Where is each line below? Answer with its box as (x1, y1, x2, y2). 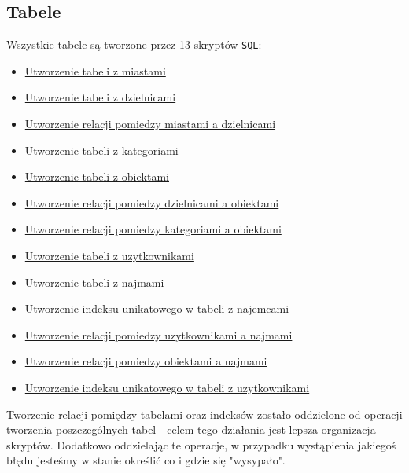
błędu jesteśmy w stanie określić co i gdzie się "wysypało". (6, 452, 286, 468)
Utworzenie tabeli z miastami (24, 62, 166, 79)
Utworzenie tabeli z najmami (24, 273, 164, 290)
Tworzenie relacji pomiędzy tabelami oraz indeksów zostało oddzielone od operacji (6, 405, 403, 422)
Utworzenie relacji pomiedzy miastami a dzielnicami (24, 115, 276, 132)
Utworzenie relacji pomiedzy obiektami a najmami (24, 353, 267, 369)
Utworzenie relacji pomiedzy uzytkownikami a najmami (24, 326, 293, 343)
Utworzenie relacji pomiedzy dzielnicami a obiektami (24, 194, 279, 211)
